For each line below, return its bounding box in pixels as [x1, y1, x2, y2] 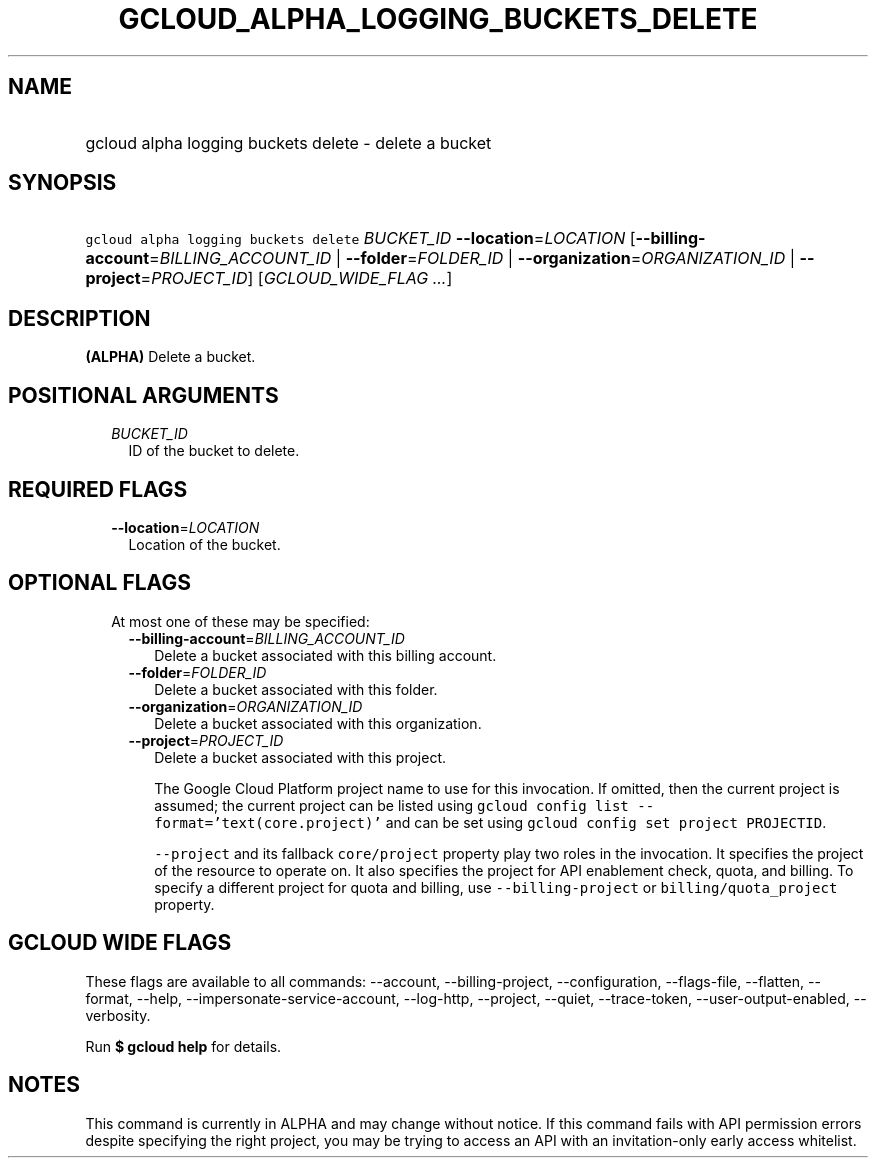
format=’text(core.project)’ [154, 814, 382, 831]
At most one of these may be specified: [111, 612, 370, 630]
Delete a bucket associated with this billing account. [154, 646, 497, 664]
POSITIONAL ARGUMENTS [8, 382, 279, 408]
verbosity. [85, 1006, 151, 1024]
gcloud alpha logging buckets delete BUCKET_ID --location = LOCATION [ [85, 228, 636, 249]
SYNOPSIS [8, 170, 117, 196]
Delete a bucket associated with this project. [154, 748, 447, 766]
